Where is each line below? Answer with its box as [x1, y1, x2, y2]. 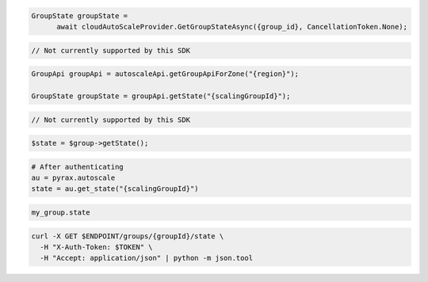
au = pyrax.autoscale [31, 173, 116, 182]
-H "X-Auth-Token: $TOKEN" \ [40, 242, 154, 251]
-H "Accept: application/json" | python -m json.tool [40, 253, 254, 263]
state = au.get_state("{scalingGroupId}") [31, 185, 199, 193]
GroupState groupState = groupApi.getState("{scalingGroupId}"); [31, 91, 291, 101]
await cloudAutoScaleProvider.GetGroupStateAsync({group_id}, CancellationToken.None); [56, 22, 408, 31]
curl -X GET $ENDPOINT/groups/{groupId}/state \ [31, 231, 224, 241]
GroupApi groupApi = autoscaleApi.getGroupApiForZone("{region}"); [31, 70, 300, 78]
